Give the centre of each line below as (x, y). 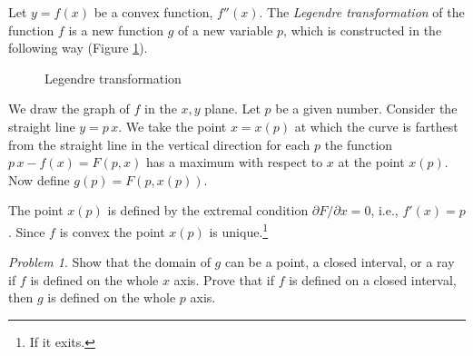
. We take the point (172, 126)
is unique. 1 (239, 230)
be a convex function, (153, 12)
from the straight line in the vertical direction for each (159, 144)
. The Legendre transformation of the (362, 12)
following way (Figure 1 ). (78, 48)
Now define (39, 179)
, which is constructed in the (363, 30)
